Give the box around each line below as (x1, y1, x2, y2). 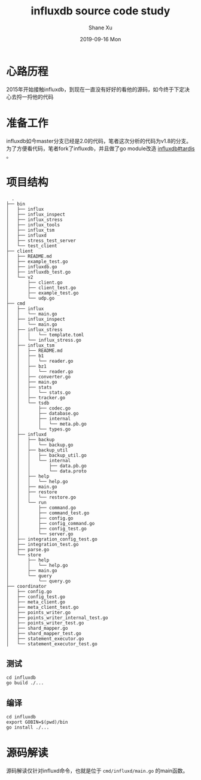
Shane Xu (89, 24, 112, 31)
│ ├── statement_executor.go (6, 636, 84, 642)
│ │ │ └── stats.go (6, 389, 71, 396)
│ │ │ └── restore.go (6, 494, 77, 500)
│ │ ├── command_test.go (6, 510, 90, 516)
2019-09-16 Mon (80, 35, 121, 43)
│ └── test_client (6, 242, 58, 249)
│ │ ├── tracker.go (6, 394, 66, 400)
